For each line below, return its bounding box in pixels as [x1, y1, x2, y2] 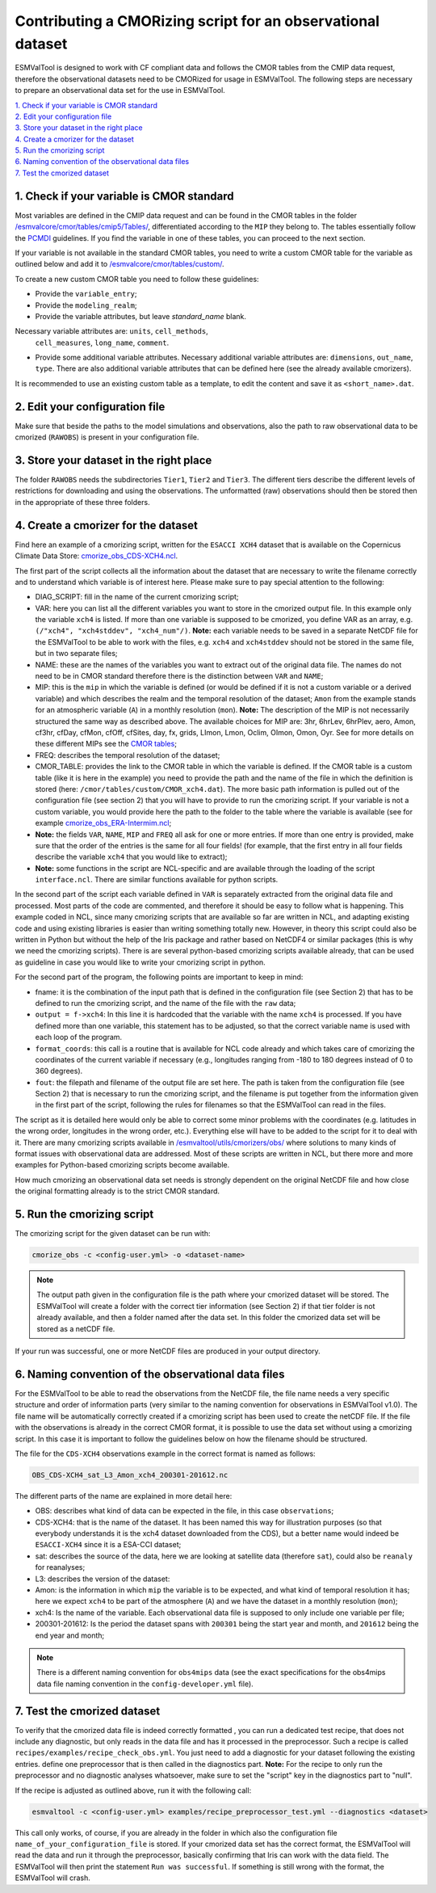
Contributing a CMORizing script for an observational [15, 12, 379, 30]
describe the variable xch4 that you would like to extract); [35, 852, 228, 862]
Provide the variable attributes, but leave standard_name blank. [35, 311, 246, 321]
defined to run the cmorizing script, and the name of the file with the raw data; [35, 998, 296, 1007]
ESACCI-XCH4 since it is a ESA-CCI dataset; [35, 1540, 182, 1550]
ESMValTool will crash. [15, 1873, 90, 1882]
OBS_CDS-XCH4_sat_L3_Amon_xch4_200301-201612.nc [31, 1470, 228, 1479]
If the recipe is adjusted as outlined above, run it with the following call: [15, 1786, 252, 1795]
